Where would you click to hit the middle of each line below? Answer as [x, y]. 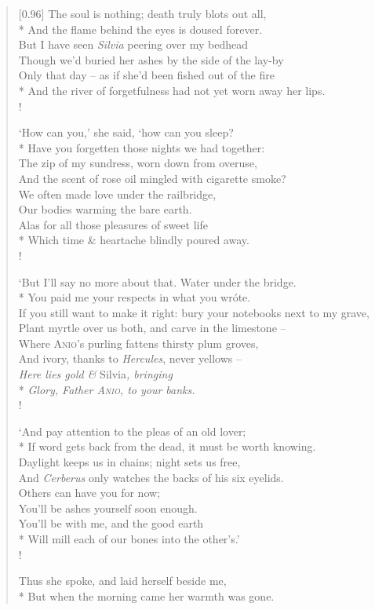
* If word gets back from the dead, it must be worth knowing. [167, 446]
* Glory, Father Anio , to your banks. [107, 389]
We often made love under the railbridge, [117, 194]
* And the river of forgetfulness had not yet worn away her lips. [172, 90]
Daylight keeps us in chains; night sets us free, [129, 462]
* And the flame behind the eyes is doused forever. [140, 29]
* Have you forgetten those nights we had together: [142, 147]
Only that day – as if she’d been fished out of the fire [146, 75]
